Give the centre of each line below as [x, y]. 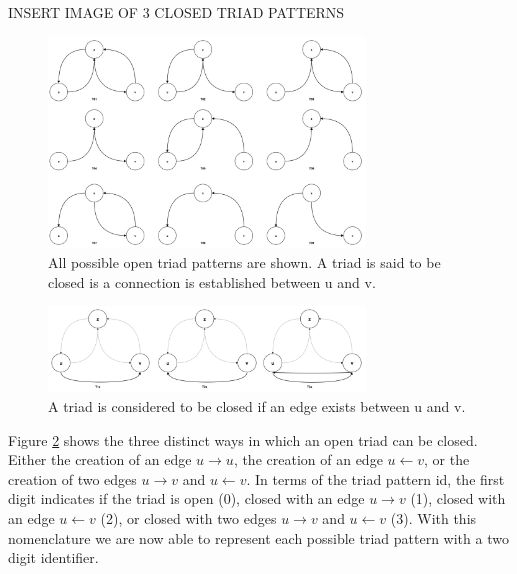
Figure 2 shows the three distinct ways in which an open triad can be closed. [243, 439]
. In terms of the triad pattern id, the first [375, 478]
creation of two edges [72, 478]
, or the [447, 459]
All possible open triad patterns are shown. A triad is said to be [244, 261]
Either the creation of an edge [100, 459]
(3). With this [433, 518]
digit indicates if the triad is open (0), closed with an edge [186, 498]
